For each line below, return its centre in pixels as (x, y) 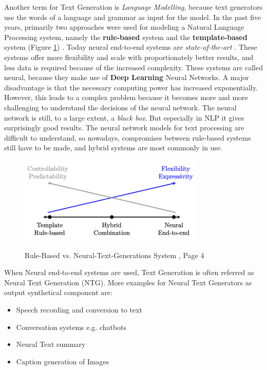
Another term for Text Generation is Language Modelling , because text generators (133, 7)
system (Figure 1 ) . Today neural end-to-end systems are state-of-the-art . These (131, 47)
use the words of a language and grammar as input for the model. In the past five (133, 17)
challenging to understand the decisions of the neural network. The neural (120, 107)
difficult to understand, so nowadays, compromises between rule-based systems (128, 137)
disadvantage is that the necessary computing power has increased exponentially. (131, 87)
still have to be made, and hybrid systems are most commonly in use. (113, 148)
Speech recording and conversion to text (79, 310)
